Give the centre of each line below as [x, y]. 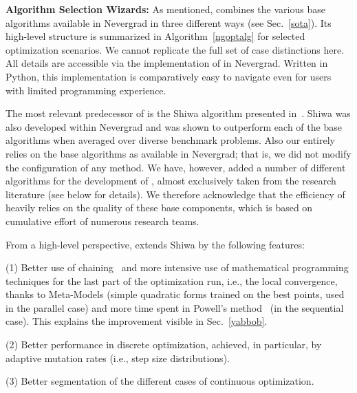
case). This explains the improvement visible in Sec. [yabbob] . [137, 321]
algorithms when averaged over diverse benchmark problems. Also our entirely [170, 140]
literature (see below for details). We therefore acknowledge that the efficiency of [175, 194]
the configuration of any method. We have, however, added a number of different [176, 167]
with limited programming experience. [86, 90]
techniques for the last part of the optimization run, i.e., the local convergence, [172, 280]
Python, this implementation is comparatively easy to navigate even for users [169, 76]
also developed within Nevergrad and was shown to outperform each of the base [174, 126]
